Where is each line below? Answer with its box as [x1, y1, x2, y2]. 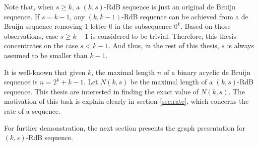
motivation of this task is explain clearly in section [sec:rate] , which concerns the [4, 96, 249, 106]
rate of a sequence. [4, 105, 61, 116]
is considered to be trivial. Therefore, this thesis [90, 30, 237, 41]
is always [227, 40, 254, 51]
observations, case [4, 30, 58, 41]
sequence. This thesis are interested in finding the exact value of [4, 86, 199, 96]
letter [90, 21, 107, 31]
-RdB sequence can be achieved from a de [121, 11, 249, 21]
